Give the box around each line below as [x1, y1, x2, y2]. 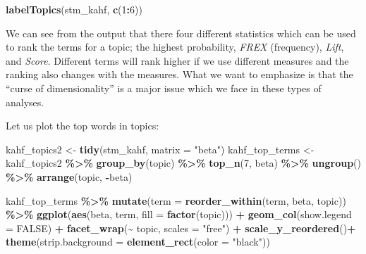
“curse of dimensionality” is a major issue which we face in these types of [6, 80, 322, 95]
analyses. [6, 94, 44, 109]
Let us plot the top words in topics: [6, 118, 159, 133]
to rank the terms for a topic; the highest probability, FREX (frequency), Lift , [6, 39, 344, 54]
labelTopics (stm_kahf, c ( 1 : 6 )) [6, 2, 142, 16]
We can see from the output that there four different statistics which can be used [6, 25, 356, 40]
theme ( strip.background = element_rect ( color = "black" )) [6, 234, 270, 249]
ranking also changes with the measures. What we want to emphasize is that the [6, 67, 353, 82]
